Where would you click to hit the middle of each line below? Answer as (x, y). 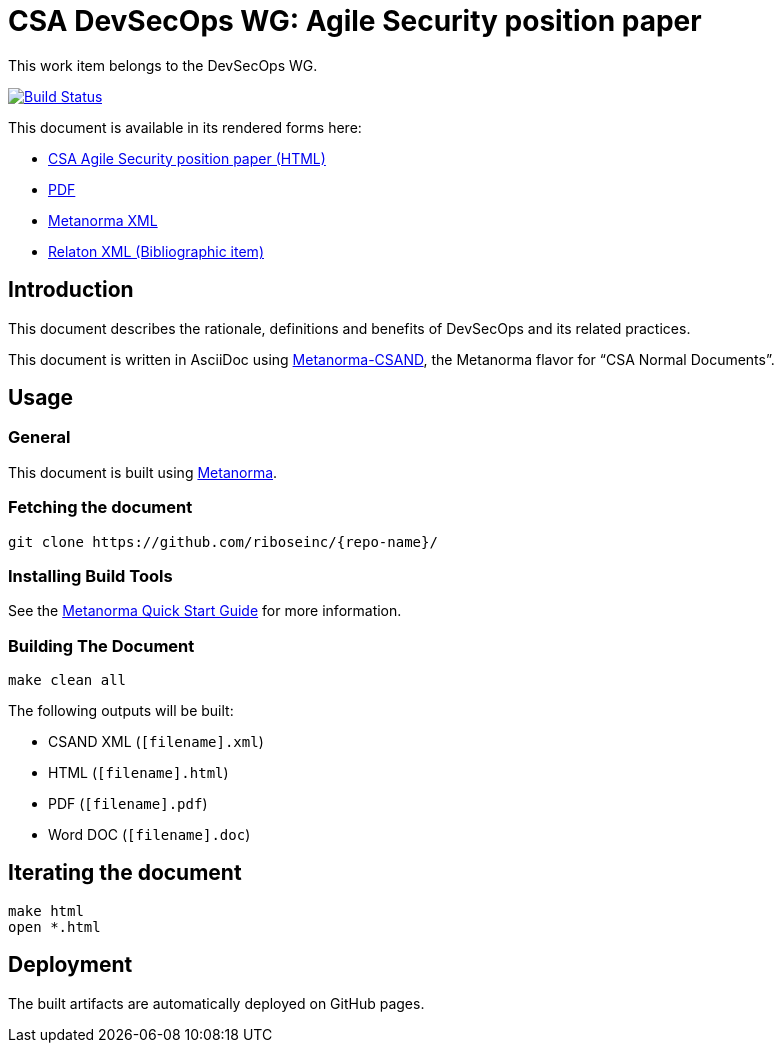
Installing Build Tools (90, 575)
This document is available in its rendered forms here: (185, 127)
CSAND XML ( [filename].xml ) (156, 742)
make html (46, 910)
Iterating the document (125, 873)
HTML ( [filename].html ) (138, 773)
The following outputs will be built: (121, 711)
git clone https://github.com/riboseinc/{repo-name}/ (223, 541)
